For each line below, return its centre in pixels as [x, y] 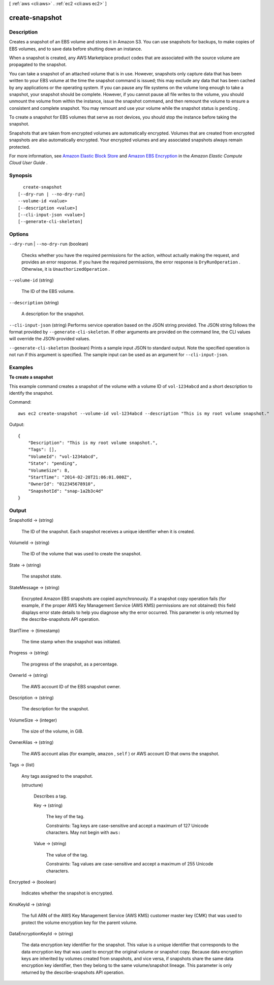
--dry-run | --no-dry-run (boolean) [49, 244]
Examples [21, 367]
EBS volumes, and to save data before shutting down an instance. [76, 49]
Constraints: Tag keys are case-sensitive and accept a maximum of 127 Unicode [127, 826]
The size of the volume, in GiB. [52, 731]
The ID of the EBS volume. [48, 291]
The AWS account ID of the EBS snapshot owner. [71, 686]
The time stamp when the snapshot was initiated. [71, 641]
